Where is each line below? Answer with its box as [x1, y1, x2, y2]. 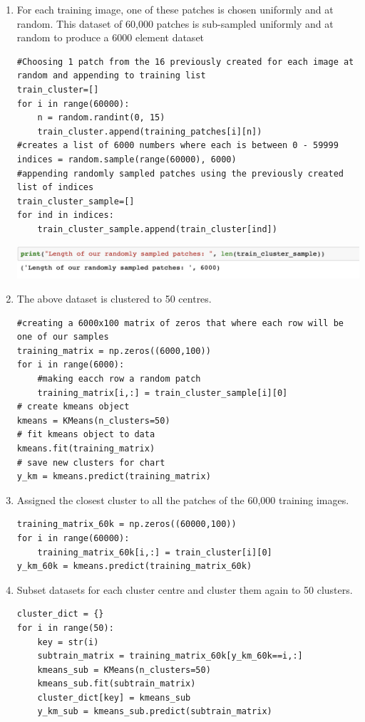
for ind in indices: [16, 210, 114, 221]
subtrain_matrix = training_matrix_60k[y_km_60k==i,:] [37, 651, 303, 661]
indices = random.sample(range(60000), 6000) [16, 154, 237, 164]
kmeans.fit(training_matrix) [16, 443, 155, 454]
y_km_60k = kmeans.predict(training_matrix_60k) [16, 561, 252, 572]
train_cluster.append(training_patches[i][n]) [37, 126, 262, 137]
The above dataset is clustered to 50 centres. [16, 291, 212, 306]
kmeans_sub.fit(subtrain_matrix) [37, 679, 196, 689]
